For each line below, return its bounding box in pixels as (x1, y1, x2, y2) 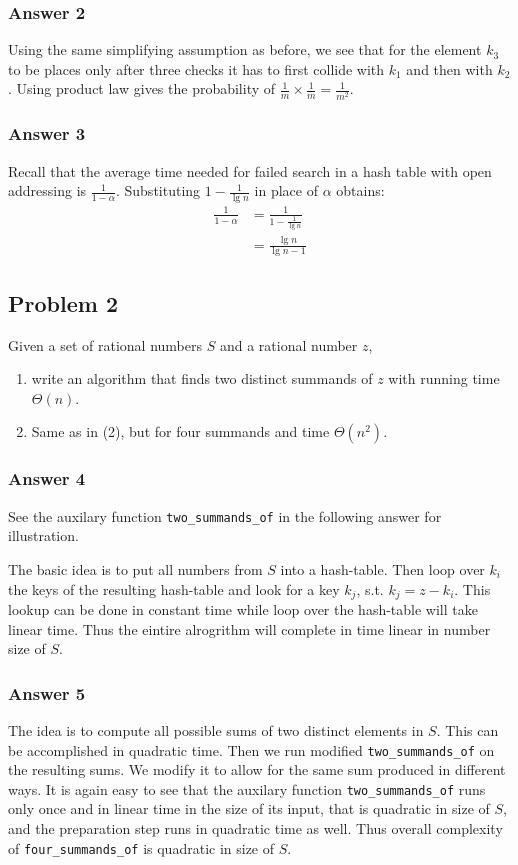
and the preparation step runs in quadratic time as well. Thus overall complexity (8, 818, 503, 839)
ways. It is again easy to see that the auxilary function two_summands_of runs (8, 778, 486, 799)
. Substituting (115, 180, 201, 201)
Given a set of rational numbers (8, 334, 202, 355)
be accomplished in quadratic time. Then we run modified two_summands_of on (8, 739, 495, 760)
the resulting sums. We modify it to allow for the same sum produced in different (8, 759, 506, 780)
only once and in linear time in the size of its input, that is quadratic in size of (8, 798, 490, 819)
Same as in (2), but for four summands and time (31, 421, 330, 442)
